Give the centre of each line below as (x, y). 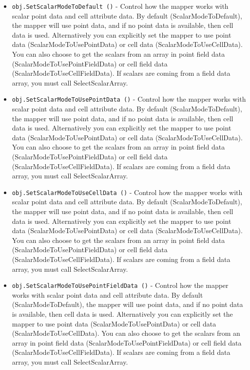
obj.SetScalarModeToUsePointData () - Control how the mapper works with (129, 99)
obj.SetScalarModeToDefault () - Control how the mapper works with (120, 6)
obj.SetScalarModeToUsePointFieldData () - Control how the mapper (120, 285)
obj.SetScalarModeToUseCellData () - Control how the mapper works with (127, 192)
